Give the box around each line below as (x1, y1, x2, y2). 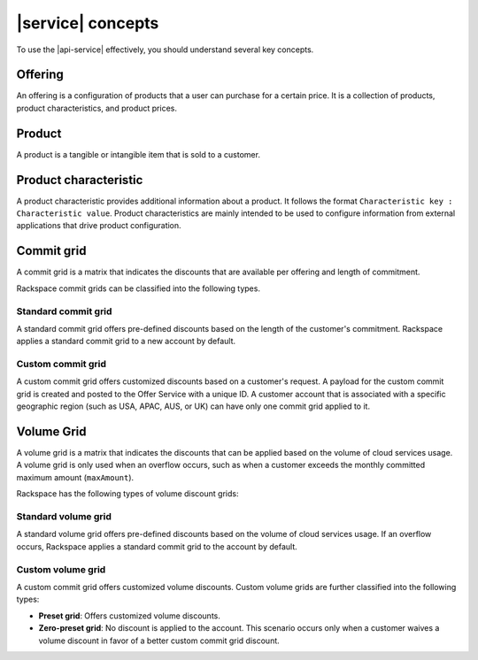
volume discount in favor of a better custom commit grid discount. (38, 635, 281, 646)
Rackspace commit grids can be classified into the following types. (16, 283, 261, 294)
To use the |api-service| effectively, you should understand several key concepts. (16, 44, 314, 55)
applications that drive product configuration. (16, 220, 181, 231)
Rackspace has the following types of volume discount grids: (16, 488, 239, 499)
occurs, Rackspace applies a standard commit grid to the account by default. (16, 541, 297, 552)
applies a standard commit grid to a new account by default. (16, 336, 236, 347)
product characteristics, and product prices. (16, 103, 177, 113)
